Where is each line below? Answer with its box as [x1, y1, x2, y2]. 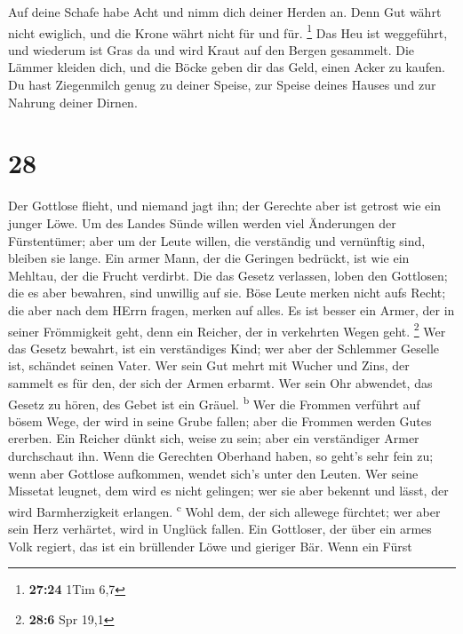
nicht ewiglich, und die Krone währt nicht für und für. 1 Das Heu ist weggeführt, [8, 20, 448, 42]
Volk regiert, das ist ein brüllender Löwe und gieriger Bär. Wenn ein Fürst [8, 536, 412, 555]
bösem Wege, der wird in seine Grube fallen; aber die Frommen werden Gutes [8, 411, 432, 430]
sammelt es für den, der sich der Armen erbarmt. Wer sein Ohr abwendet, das [8, 373, 433, 392]
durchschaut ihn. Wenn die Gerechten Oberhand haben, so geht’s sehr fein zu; [8, 446, 434, 464]
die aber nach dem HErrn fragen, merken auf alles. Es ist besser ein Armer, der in [8, 300, 455, 319]
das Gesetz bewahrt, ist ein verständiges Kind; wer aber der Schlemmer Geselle [8, 338, 440, 357]
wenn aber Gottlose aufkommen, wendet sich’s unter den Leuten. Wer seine [8, 464, 419, 482]
